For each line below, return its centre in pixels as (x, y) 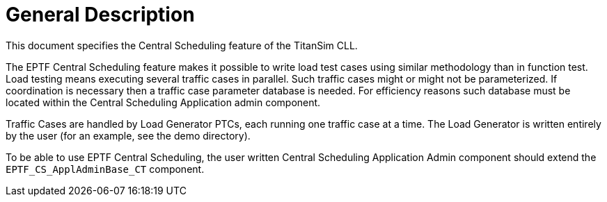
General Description (100, 15)
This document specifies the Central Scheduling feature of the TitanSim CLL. (182, 45)
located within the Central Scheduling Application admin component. (163, 102)
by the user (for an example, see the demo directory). (128, 135)
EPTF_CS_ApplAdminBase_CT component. (105, 169)
